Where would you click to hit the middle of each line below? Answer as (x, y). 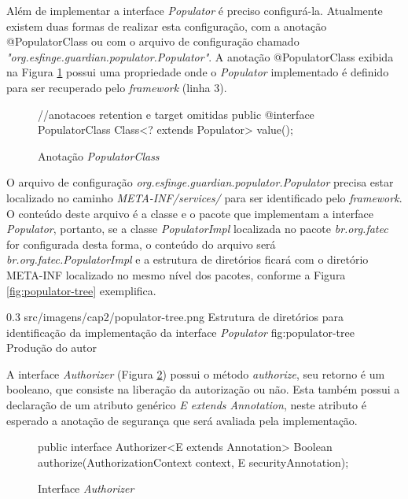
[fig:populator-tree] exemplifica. (81, 290)
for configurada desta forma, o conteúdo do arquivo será (141, 244)
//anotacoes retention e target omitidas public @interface (176, 114)
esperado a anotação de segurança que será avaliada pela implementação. (182, 420)
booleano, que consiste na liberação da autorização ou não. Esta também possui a (203, 389)
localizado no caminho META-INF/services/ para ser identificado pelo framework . (204, 197)
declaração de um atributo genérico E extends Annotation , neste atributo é (186, 405)
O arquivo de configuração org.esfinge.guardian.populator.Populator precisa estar (200, 182)
